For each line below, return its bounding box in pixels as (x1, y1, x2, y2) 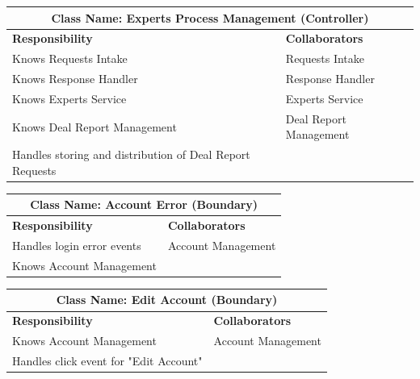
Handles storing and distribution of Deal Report (12, 146, 250, 163)
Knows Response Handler (12, 70, 138, 87)
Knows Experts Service (12, 90, 127, 106)
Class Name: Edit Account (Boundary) (56, 291, 278, 308)
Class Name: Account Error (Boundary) (30, 196, 258, 213)
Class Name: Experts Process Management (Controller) (51, 9, 369, 26)
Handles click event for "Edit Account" (12, 352, 203, 369)
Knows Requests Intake (12, 50, 128, 67)
